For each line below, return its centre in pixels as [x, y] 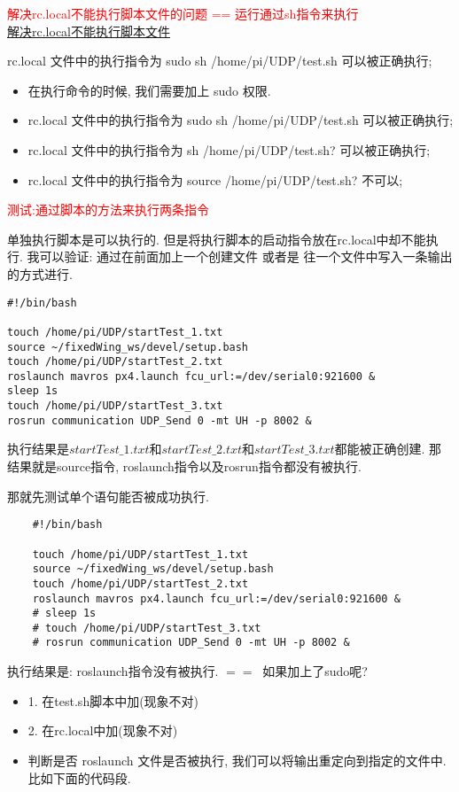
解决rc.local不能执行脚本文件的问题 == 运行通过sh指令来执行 [183, 13]
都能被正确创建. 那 [388, 449]
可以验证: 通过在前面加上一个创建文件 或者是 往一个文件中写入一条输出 [246, 256]
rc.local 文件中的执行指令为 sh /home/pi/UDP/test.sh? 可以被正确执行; [229, 149]
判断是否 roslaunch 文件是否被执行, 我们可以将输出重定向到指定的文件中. [237, 760]
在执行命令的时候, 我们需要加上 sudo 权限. [149, 90]
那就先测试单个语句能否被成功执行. [108, 496]
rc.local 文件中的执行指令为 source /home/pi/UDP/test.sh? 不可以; [215, 179]
